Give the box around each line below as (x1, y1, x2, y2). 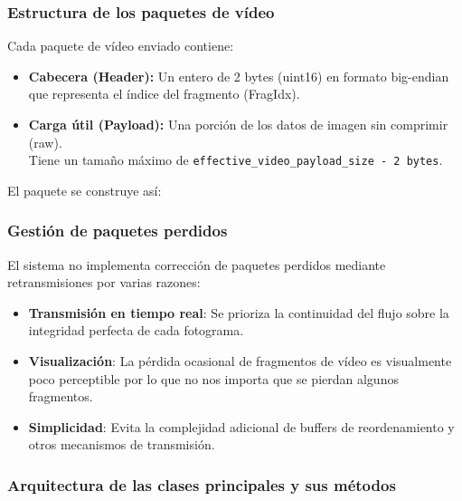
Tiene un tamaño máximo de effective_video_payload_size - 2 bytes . (28, 150, 443, 169)
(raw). (28, 132, 62, 151)
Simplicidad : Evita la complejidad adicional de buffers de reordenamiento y (28, 417, 455, 436)
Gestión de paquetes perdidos (7, 219, 228, 242)
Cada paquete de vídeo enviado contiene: (7, 36, 234, 55)
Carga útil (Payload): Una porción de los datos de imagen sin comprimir (28, 115, 448, 133)
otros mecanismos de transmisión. (28, 435, 215, 454)
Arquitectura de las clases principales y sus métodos (7, 473, 396, 496)
